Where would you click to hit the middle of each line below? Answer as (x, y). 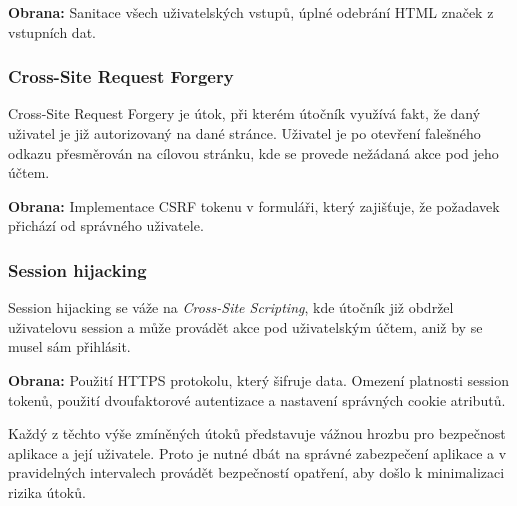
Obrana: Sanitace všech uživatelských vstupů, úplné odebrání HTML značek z (251, 12)
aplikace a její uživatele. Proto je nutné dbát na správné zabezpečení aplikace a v (257, 452)
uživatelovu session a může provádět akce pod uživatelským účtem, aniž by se (245, 326)
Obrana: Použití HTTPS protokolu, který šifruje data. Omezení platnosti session (258, 379)
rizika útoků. (47, 491)
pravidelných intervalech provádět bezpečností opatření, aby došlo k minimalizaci (256, 472)
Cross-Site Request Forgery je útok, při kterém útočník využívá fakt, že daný (244, 113)
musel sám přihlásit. (69, 346)
